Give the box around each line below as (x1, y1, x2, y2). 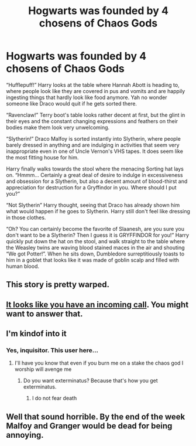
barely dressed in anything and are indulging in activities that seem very (6, 141, 180, 148)
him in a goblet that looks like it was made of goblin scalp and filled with (6, 256, 180, 263)
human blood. (6, 263, 40, 270)
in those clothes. (6, 214, 46, 221)
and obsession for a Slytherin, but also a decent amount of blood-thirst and (6, 178, 188, 185)
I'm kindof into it (6, 329, 67, 339)
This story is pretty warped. (6, 280, 110, 290)
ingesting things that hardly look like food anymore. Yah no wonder (6, 94, 168, 101)
